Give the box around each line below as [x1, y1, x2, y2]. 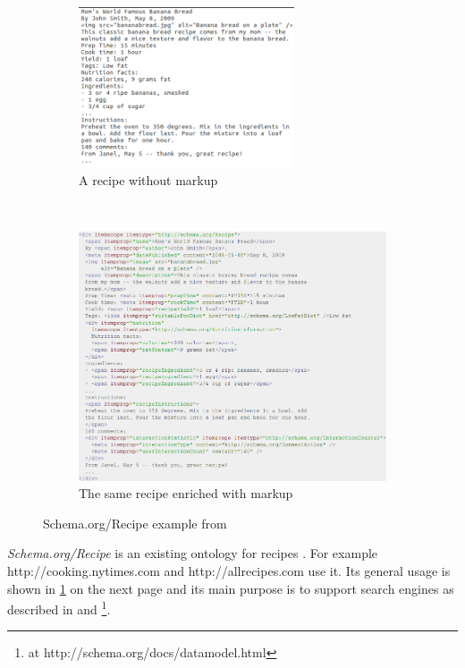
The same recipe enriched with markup [79, 484, 293, 503]
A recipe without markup [79, 170, 218, 189]
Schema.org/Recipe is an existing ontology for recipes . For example [7, 544, 378, 562]
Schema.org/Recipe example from [43, 513, 227, 532]
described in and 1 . [7, 597, 111, 618]
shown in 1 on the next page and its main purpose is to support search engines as [7, 579, 454, 597]
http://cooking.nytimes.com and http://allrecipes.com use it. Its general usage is [7, 561, 451, 579]
